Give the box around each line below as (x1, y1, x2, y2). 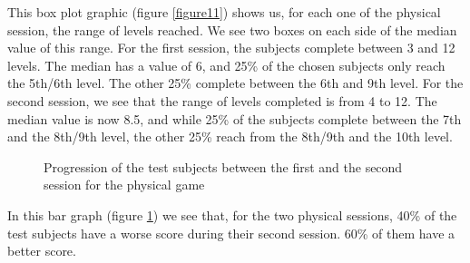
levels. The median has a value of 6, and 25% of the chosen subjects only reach (7, 55, 446, 74)
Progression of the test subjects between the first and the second (44, 157, 403, 176)
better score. (7, 241, 76, 260)
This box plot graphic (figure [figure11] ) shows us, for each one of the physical (7, 3, 441, 21)
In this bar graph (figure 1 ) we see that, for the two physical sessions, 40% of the (7, 205, 457, 224)
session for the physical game (44, 175, 205, 194)
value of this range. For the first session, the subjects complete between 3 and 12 (7, 38, 455, 57)
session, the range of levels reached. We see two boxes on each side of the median (7, 20, 457, 39)
